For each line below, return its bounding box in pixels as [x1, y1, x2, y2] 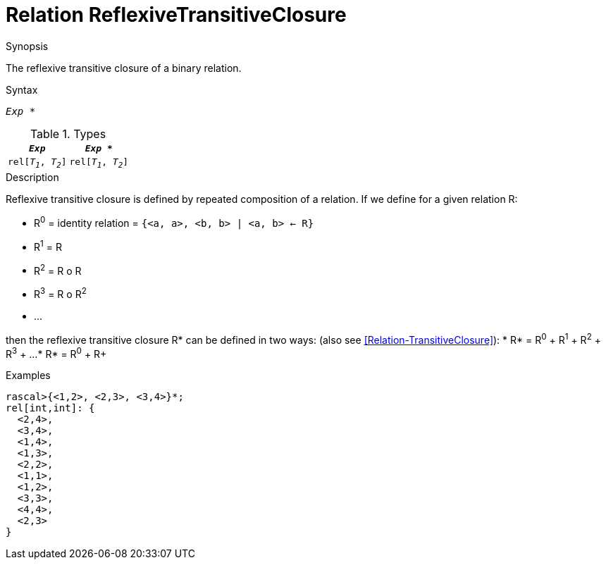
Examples [6, 369, 51, 382]
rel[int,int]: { [6, 402, 95, 414]
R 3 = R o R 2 [34, 286, 87, 300]
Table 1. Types [30, 126, 106, 141]
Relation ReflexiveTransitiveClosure [6, 3, 347, 27]
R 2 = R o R [34, 262, 82, 277]
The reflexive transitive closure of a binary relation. [6, 61, 242, 74]
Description [6, 171, 59, 184]
